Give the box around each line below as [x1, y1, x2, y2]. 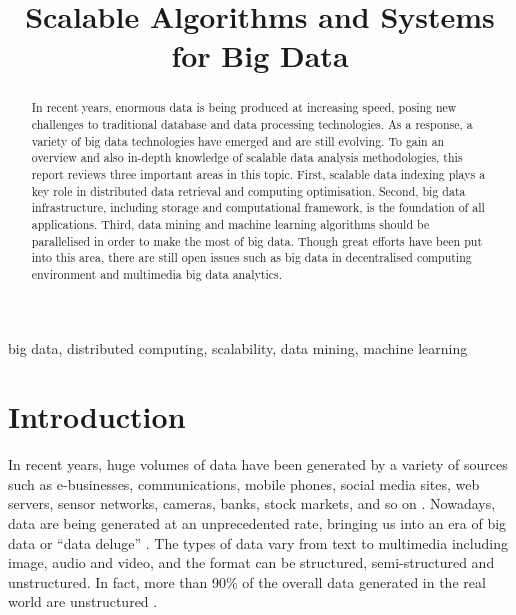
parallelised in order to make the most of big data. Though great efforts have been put [31, 232, 483, 249]
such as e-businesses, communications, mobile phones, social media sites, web [8, 473, 480, 494]
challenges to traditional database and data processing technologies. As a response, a [31, 116, 473, 133]
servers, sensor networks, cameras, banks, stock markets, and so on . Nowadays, [8, 493, 496, 514]
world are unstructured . [8, 591, 158, 612]
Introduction [8, 396, 186, 437]
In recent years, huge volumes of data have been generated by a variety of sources [8, 454, 508, 475]
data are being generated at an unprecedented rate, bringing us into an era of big [8, 513, 507, 534]
